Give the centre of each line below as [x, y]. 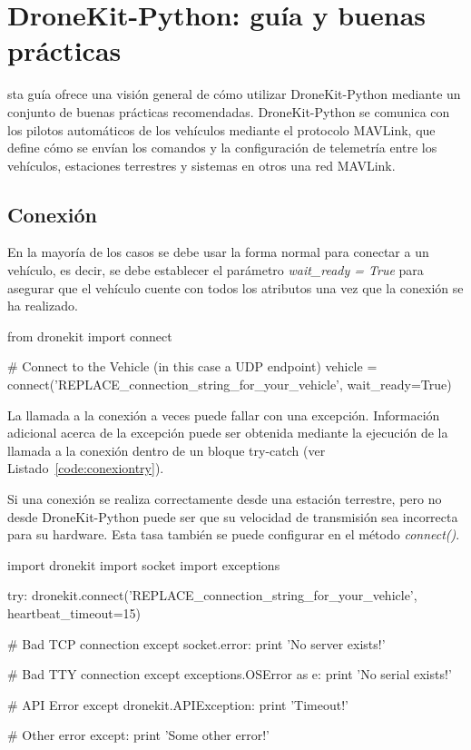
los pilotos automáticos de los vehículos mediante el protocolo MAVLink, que [221, 129]
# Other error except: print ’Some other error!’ [138, 735]
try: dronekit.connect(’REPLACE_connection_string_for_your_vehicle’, [212, 595]
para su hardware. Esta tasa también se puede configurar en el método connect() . [234, 534]
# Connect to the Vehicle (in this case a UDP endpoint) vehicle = [192, 366]
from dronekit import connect [90, 336]
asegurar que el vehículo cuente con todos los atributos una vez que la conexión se [235, 287]
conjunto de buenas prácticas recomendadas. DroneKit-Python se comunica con [229, 111]
